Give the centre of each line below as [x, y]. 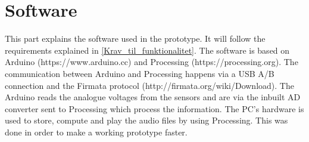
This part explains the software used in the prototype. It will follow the [135, 38]
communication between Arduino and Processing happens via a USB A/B [140, 73]
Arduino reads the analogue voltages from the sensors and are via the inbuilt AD [153, 97]
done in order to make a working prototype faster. [96, 132]
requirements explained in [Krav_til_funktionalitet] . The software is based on [147, 50]
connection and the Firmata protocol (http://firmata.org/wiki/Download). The [149, 85]
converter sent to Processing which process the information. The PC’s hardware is [154, 108]
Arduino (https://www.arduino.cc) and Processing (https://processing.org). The [152, 62]
